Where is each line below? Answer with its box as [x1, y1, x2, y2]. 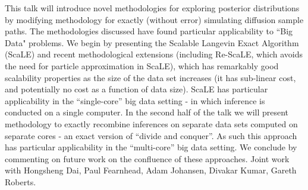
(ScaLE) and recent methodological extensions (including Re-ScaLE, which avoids [5, 48, 303, 60]
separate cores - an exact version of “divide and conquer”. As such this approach [5, 129, 297, 141]
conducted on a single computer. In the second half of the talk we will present [5, 106, 289, 118]
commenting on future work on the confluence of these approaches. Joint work [5, 152, 290, 165]
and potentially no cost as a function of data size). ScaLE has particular [5, 83, 268, 95]
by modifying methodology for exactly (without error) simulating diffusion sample [5, 13, 304, 25]
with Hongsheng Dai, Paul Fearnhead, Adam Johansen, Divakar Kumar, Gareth [5, 164, 297, 176]
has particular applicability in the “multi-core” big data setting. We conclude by [5, 141, 297, 153]
